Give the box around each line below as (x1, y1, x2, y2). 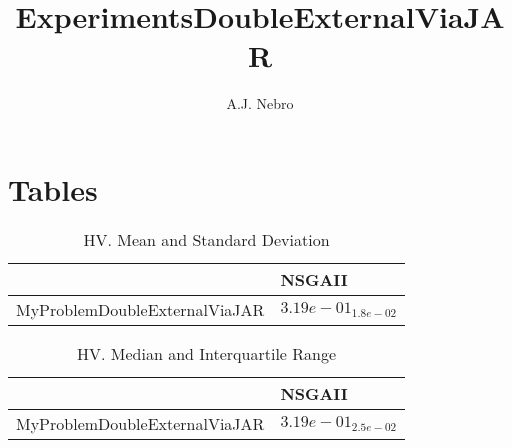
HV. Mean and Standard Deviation (83, 227, 330, 251)
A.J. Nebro (226, 93, 294, 114)
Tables (8, 168, 98, 209)
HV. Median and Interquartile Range (77, 341, 337, 365)
